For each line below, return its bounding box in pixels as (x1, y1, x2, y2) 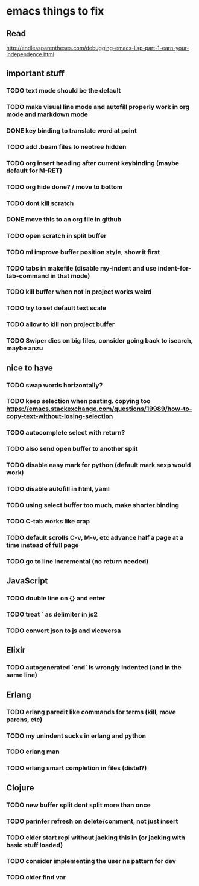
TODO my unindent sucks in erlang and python (6, 731, 147, 740)
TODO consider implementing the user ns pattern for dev (6, 857, 177, 865)
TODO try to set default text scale (6, 304, 107, 312)
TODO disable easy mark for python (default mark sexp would (6, 461, 191, 470)
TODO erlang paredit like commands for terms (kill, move (6, 707, 177, 716)
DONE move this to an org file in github (6, 215, 122, 223)
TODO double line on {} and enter (6, 594, 106, 603)
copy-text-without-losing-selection (6, 412, 113, 421)
